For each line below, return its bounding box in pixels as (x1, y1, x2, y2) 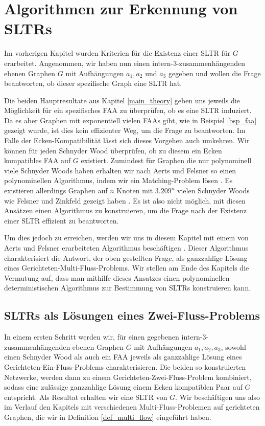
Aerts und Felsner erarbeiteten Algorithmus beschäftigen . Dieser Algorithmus (4, 242, 249, 253)
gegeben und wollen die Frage (168, 68, 261, 78)
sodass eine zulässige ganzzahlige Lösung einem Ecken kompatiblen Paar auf (4, 382, 243, 392)
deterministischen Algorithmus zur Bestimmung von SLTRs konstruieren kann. (4, 282, 251, 293)
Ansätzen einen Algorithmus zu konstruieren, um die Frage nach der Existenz (4, 205, 247, 216)
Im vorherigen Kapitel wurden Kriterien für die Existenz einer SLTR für (4, 48, 231, 58)
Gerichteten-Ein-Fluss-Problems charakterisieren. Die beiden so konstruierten (4, 361, 246, 372)
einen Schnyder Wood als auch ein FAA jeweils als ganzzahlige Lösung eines (4, 351, 242, 362)
